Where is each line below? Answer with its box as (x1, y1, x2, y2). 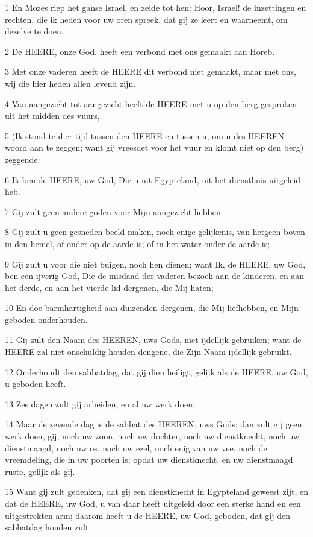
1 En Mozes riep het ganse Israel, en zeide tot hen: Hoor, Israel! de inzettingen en (5, 1, 306, 13)
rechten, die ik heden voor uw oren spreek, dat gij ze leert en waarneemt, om (5, 13, 288, 25)
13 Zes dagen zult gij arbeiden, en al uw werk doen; (5, 397, 195, 410)
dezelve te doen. (5, 25, 64, 37)
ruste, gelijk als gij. (5, 465, 75, 477)
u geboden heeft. (5, 377, 66, 390)
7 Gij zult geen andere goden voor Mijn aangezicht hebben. (5, 205, 223, 218)
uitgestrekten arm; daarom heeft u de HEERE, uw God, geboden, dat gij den (5, 509, 290, 521)
